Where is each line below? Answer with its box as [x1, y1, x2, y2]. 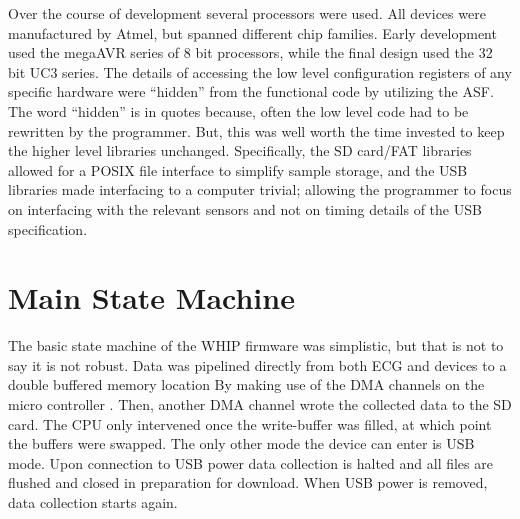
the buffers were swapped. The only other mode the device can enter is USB [8, 433, 475, 454]
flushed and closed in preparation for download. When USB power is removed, [8, 472, 488, 493]
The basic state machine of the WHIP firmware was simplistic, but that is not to [8, 335, 504, 356]
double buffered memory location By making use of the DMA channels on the [8, 374, 485, 395]
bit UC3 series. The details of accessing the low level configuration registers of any [8, 61, 512, 82]
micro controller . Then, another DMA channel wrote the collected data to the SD [8, 394, 512, 415]
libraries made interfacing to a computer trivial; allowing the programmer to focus [8, 179, 512, 200]
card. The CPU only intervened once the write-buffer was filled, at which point [8, 413, 492, 434]
